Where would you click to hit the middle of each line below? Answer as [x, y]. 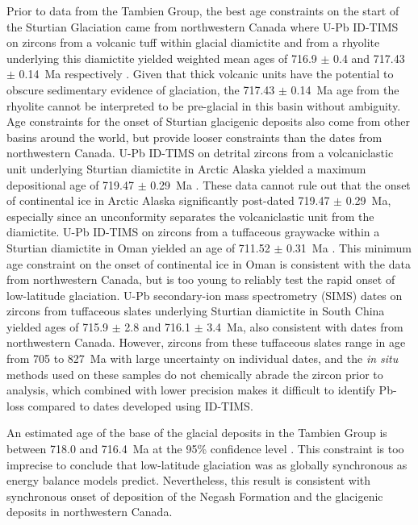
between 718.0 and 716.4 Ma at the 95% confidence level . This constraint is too [205, 449]
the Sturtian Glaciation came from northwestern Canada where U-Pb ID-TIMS [203, 26]
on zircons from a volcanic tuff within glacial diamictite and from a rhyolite [193, 42]
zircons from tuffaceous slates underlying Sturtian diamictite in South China [196, 311]
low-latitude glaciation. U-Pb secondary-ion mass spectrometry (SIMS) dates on [205, 295]
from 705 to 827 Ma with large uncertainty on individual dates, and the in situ [203, 358]
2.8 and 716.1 [157, 326]
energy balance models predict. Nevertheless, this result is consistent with [189, 480]
